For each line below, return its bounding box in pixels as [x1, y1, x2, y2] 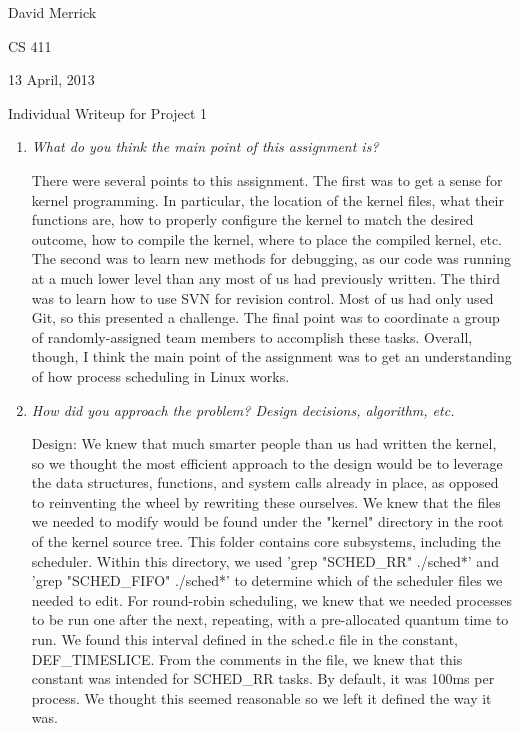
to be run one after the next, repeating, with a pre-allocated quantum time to [31, 609, 509, 630]
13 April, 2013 [8, 69, 95, 90]
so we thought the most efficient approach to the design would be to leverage [31, 452, 503, 473]
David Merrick [8, 2, 97, 22]
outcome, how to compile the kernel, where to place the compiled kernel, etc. [31, 228, 503, 249]
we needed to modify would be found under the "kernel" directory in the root [31, 511, 504, 532]
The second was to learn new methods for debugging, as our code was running [31, 248, 512, 269]
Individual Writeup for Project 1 [8, 102, 208, 123]
